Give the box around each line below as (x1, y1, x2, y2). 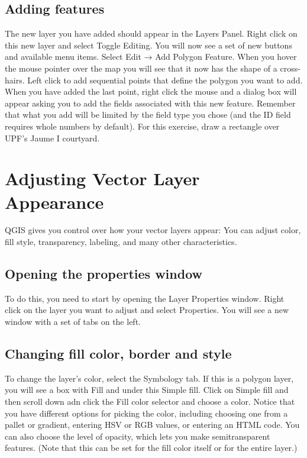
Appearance (5, 189, 104, 214)
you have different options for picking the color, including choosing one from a (5, 407, 288, 419)
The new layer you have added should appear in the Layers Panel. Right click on (5, 27, 298, 40)
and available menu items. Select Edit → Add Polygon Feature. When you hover (5, 50, 297, 63)
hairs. (5, 73, 25, 86)
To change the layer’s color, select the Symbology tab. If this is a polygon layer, (5, 372, 294, 384)
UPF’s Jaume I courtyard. (5, 131, 100, 144)
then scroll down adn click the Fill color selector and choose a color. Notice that (5, 395, 295, 408)
